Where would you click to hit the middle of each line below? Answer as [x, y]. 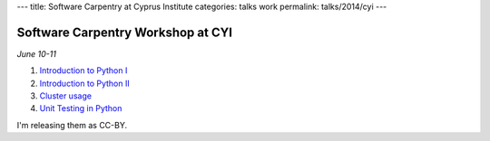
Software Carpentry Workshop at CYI [125, 32]
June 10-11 [36, 53]
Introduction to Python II [85, 83]
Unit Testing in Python [81, 108]
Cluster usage [66, 96]
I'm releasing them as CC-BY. [72, 125]
